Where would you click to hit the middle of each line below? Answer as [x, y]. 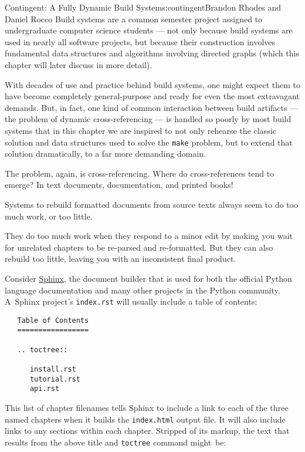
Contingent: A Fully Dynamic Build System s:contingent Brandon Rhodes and [143, 7]
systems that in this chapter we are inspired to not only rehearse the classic [140, 130]
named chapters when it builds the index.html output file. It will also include [145, 419]
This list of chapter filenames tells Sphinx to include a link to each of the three [147, 408]
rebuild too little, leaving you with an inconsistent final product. [121, 259]
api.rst [45, 389]
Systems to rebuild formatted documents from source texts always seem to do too [151, 204]
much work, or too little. [49, 216]
